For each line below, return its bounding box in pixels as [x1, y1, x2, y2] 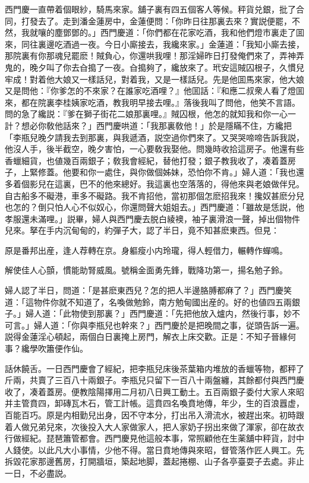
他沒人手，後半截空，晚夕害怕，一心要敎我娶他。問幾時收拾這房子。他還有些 [5, 143, 304, 155]
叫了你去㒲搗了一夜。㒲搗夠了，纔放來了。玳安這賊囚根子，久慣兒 [46, 61, 304, 73]
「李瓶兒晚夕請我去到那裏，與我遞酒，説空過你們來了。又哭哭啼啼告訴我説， [5, 131, 304, 143]
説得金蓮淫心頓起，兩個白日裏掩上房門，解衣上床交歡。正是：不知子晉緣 [5, 330, 288, 343]
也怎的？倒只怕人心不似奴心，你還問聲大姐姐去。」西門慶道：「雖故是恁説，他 [5, 201, 304, 213]
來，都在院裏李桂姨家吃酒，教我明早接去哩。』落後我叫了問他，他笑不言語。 [5, 96, 300, 108]
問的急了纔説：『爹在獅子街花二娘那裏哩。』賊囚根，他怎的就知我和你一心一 [5, 108, 296, 120]
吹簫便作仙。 [37, 342, 88, 355]
